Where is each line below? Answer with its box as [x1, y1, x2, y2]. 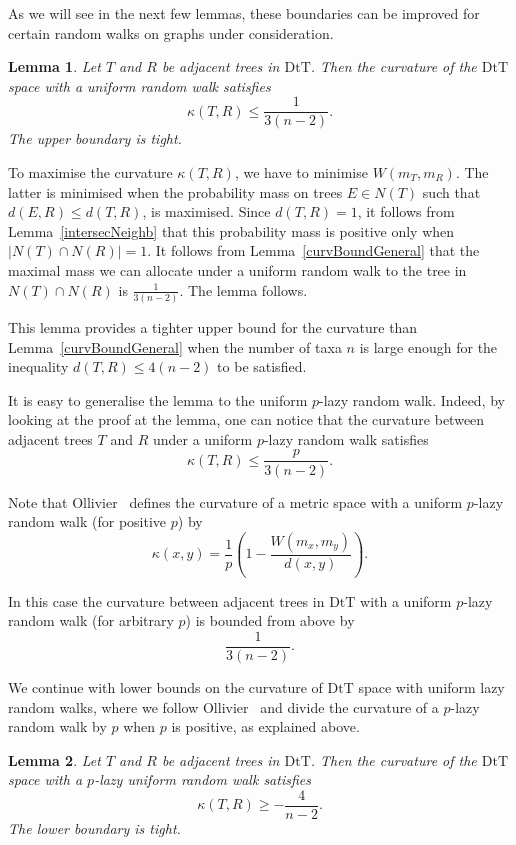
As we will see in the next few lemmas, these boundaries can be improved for [8, 3, 480, 23]
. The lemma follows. [179, 279, 308, 300]
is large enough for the [359, 336, 498, 357]
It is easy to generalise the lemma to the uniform [8, 389, 308, 410]
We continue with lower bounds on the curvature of [8, 676, 323, 697]
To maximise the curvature [8, 162, 173, 183]
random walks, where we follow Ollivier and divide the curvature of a [8, 696, 439, 717]
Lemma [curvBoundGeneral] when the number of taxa [8, 336, 342, 357]
